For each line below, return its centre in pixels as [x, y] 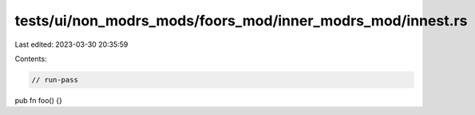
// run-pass [55, 80]
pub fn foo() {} [39, 100]
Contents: [31, 59]
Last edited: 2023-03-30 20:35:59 [71, 44]
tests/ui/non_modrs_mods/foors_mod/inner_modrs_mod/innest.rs [241, 21]
